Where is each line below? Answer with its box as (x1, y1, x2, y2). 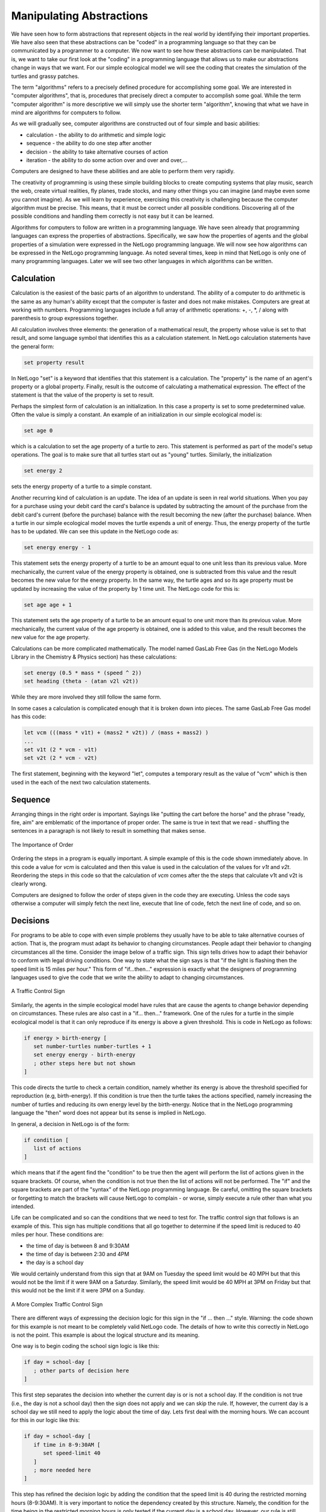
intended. (11, 1202, 35, 1210)
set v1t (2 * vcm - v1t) (24, 746, 98, 753)
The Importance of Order (11, 841, 74, 848)
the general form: (11, 342, 54, 350)
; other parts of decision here (33, 1367, 129, 1374)
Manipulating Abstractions (11, 9, 149, 22)
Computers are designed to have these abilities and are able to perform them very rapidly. (11, 168, 235, 175)
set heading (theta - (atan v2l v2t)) (24, 678, 139, 685)
